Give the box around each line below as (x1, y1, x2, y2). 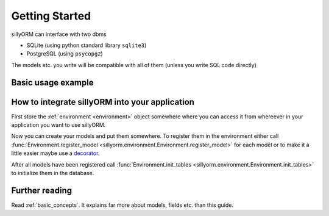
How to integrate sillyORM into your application (11, 96, 195, 107)
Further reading (11, 185, 73, 195)
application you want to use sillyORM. (11, 121, 106, 129)
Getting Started (11, 9, 91, 23)
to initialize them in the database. (11, 169, 94, 176)
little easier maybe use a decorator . (11, 149, 100, 157)
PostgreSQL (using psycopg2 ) (26, 50, 103, 57)
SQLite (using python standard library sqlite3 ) (26, 41, 147, 49)
